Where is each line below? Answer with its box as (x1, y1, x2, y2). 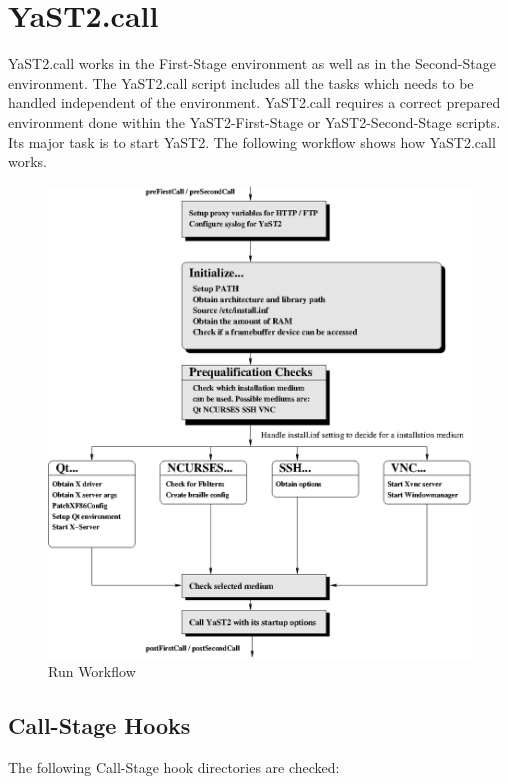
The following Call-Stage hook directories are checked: (8, 757, 340, 777)
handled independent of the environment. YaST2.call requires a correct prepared (8, 92, 501, 113)
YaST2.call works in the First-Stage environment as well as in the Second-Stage (8, 53, 496, 74)
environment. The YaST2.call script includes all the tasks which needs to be (8, 72, 474, 93)
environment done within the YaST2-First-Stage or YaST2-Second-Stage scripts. (8, 111, 501, 132)
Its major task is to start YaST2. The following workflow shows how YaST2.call (8, 131, 496, 152)
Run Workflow (48, 661, 136, 682)
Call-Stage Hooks (8, 710, 191, 741)
